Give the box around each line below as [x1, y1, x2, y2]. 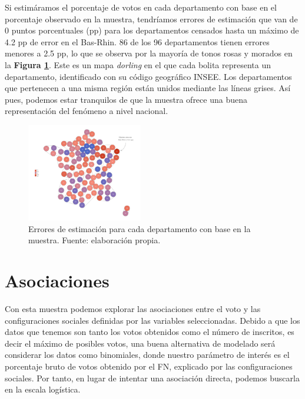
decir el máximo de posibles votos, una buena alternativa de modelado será [5, 337, 276, 349]
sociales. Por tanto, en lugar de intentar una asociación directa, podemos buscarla [5, 371, 300, 384]
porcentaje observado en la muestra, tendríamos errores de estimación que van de [5, 12, 298, 25]
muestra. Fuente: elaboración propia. [28, 234, 161, 246]
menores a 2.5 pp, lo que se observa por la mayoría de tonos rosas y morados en [5, 47, 293, 59]
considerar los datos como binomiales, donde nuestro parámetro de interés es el [5, 348, 290, 361]
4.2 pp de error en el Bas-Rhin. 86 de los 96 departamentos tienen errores [5, 35, 270, 48]
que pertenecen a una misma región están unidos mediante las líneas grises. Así [5, 82, 291, 94]
